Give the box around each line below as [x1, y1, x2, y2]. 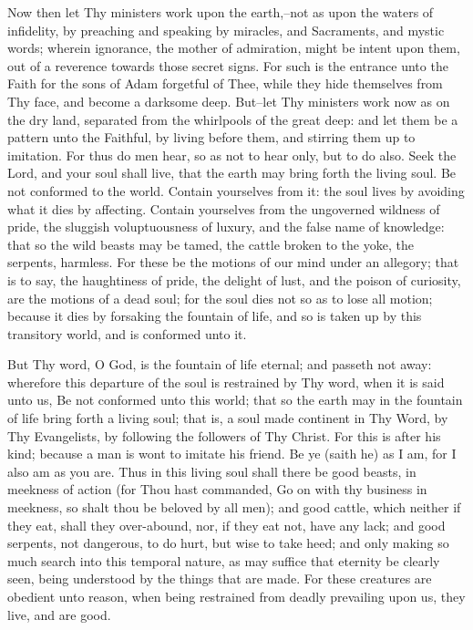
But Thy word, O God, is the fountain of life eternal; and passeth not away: [7, 355, 432, 374]
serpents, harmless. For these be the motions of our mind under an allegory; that [7, 253, 459, 272]
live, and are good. [7, 604, 111, 624]
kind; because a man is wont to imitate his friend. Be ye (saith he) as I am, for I [7, 444, 457, 463]
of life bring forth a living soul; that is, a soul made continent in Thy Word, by [7, 408, 448, 428]
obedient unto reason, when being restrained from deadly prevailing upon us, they [7, 587, 466, 605]
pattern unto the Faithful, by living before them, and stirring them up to [7, 128, 416, 147]
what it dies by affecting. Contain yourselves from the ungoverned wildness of [7, 199, 440, 218]
